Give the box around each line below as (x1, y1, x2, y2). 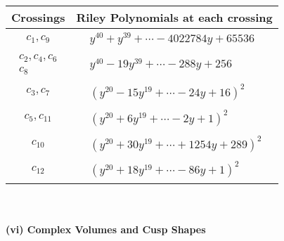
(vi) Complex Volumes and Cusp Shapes (6, 222, 206, 237)
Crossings (11, 9, 65, 25)
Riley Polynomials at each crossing (76, 9, 273, 25)
